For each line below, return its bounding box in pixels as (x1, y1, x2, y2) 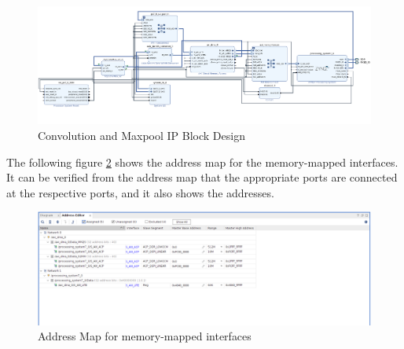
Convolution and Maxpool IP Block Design (38, 127, 245, 144)
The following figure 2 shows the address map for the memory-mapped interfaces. (6, 153, 398, 170)
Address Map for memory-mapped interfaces (38, 328, 252, 344)
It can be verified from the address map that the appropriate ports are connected (6, 169, 398, 186)
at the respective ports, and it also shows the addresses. (6, 184, 274, 200)
